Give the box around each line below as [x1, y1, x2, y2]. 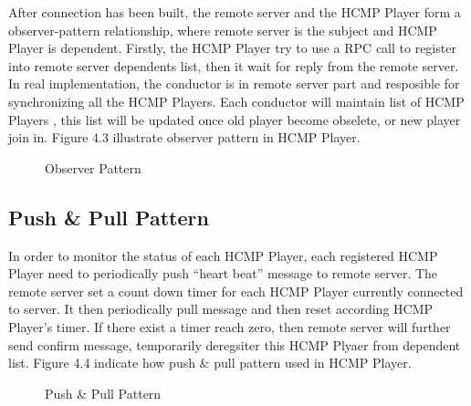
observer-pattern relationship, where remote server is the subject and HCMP [8, 20, 437, 39]
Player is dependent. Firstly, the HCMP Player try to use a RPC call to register [8, 38, 456, 57]
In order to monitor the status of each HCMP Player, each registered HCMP [8, 245, 438, 265]
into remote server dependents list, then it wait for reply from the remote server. [8, 56, 459, 75]
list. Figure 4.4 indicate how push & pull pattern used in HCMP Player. [8, 353, 412, 372]
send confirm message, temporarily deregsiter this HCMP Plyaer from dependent [8, 335, 461, 354]
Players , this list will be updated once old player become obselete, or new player [8, 109, 461, 129]
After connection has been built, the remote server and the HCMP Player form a [8, 3, 461, 21]
